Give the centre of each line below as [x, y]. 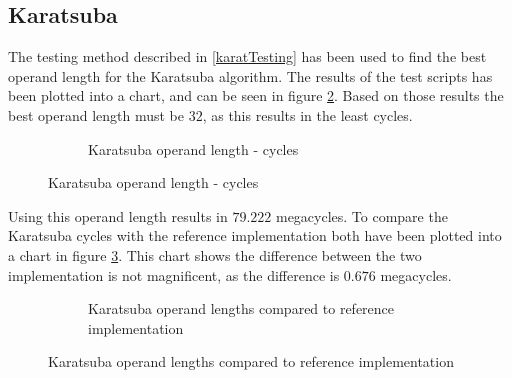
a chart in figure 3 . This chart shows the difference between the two [215, 254]
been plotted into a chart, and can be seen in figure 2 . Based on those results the [256, 95]
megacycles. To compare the [361, 215]
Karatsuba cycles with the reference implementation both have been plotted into [255, 235]
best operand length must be [96, 114]
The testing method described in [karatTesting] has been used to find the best [247, 56]
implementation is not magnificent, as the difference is [174, 274]
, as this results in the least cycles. [307, 114]
